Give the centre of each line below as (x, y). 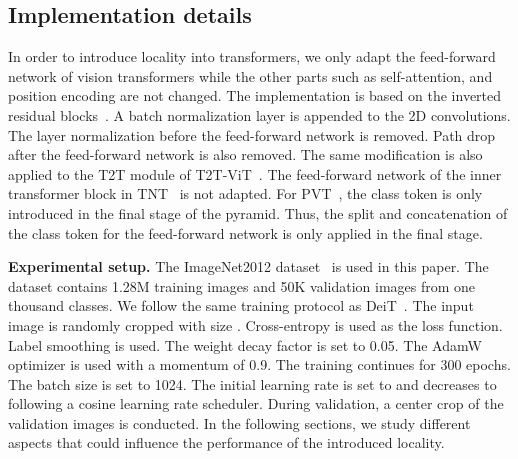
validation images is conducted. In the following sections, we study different (239, 422)
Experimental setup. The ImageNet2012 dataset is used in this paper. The (248, 266)
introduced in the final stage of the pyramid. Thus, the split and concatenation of (258, 212)
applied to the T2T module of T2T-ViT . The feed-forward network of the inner (255, 173)
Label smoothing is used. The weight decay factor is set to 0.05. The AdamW (245, 344)
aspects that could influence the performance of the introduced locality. (226, 442)
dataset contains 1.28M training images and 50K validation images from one (242, 285)
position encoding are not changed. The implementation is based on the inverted (255, 95)
